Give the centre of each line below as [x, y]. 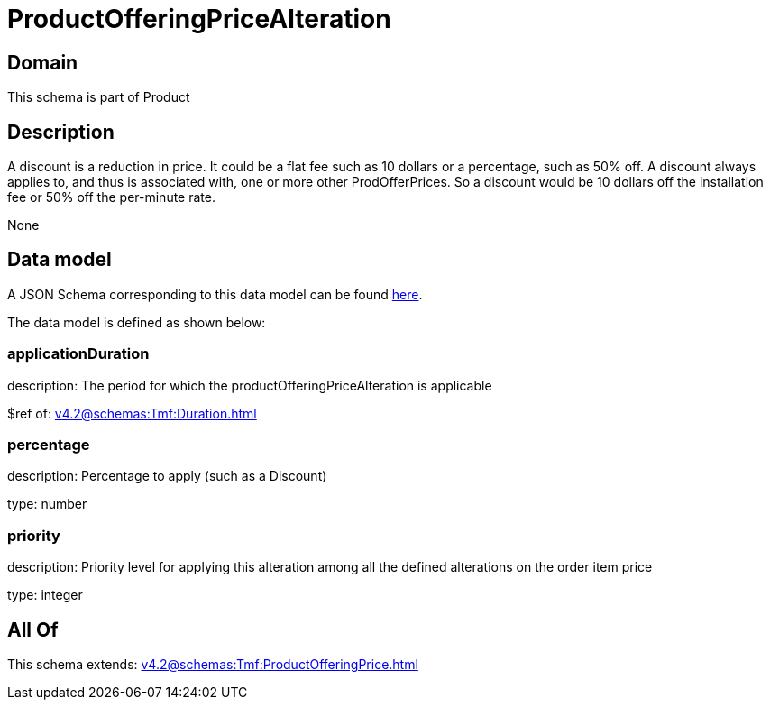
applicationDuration [78, 354]
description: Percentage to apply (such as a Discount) [167, 476]
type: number [47, 504]
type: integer [45, 595]
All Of [33, 629]
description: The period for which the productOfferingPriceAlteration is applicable [250, 385]
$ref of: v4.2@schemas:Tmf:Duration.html [132, 413]
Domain [43, 62]
